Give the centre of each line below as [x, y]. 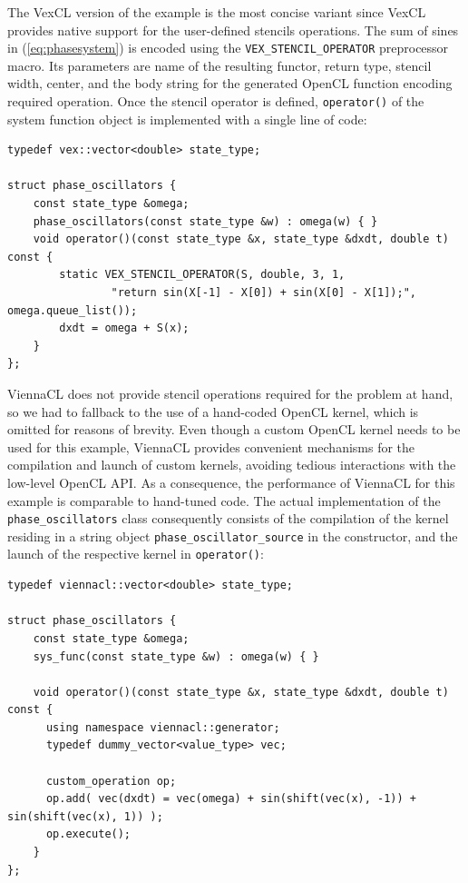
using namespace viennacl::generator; [163, 727]
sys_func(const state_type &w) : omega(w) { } [176, 656]
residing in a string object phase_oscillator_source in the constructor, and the [233, 536]
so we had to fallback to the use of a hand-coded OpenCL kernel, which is [213, 411]
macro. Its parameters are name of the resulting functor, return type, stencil [219, 65]
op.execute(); [88, 834]
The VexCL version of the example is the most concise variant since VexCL [217, 12]
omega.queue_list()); [73, 310]
